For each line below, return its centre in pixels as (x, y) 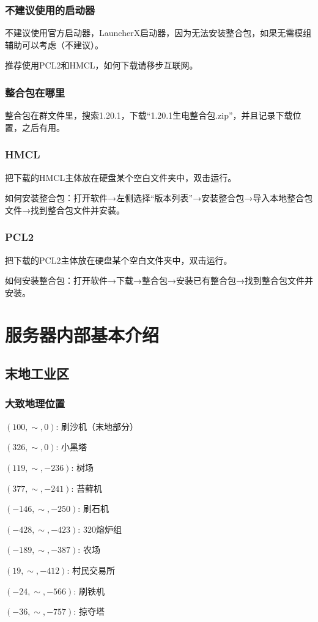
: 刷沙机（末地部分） (97, 426)
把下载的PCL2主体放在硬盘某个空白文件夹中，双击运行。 (119, 260)
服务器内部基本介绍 (82, 334)
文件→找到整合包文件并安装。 (65, 209)
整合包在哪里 (35, 92)
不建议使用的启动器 (50, 9)
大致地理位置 (35, 403)
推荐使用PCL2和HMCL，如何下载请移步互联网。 (102, 65)
